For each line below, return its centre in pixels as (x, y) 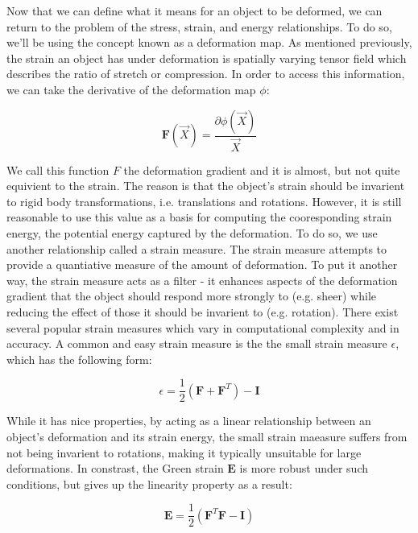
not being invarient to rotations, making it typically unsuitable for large (184, 452)
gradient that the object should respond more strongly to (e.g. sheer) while (192, 296)
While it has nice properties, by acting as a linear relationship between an (189, 421)
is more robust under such (304, 468)
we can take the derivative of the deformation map (131, 89)
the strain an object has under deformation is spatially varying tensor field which (207, 58)
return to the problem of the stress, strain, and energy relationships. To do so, (199, 26)
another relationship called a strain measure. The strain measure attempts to (197, 248)
